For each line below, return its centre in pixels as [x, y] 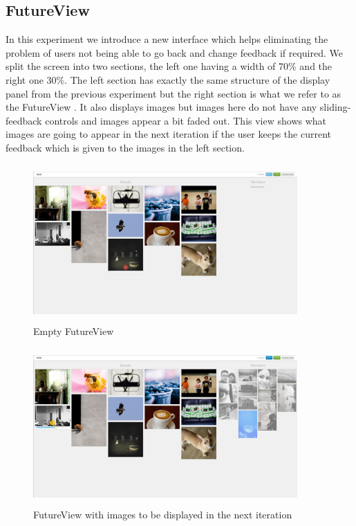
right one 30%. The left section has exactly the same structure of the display [168, 79]
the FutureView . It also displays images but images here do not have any [161, 107]
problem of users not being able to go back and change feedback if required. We [174, 52]
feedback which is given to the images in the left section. [125, 147]
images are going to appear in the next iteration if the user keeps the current [169, 134]
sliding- [335, 107]
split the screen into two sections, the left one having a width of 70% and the [169, 66]
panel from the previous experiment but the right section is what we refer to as [174, 93]
